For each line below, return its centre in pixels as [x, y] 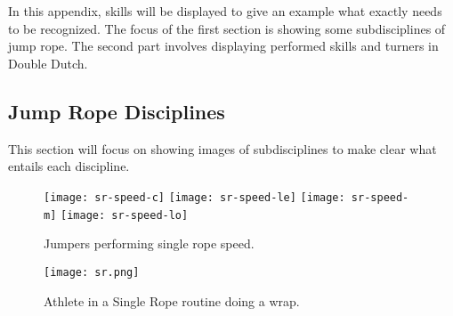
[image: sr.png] [92, 272]
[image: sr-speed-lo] [125, 215]
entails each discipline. [69, 166]
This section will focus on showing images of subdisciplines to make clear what [222, 148]
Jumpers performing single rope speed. [149, 243]
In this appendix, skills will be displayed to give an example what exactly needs [225, 11]
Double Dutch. [48, 63]
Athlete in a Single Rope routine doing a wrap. [172, 300]
